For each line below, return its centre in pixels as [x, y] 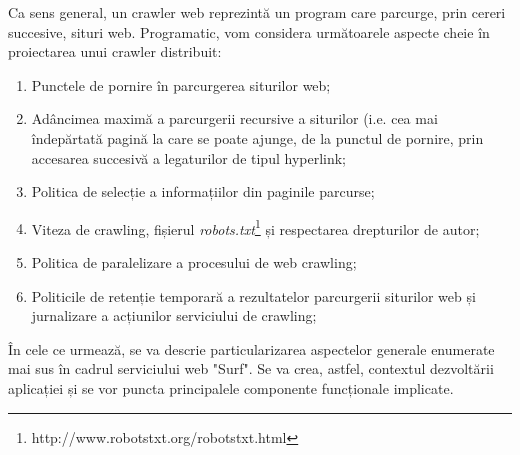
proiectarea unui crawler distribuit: [115, 51]
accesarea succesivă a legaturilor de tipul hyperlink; [189, 157]
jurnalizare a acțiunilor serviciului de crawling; [174, 315]
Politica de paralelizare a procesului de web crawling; [194, 262]
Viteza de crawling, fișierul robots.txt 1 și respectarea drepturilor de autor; [255, 227]
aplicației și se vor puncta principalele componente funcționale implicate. [231, 387]
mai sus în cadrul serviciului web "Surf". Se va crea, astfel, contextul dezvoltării [251, 368]
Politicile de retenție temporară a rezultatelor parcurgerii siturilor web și [253, 295]
